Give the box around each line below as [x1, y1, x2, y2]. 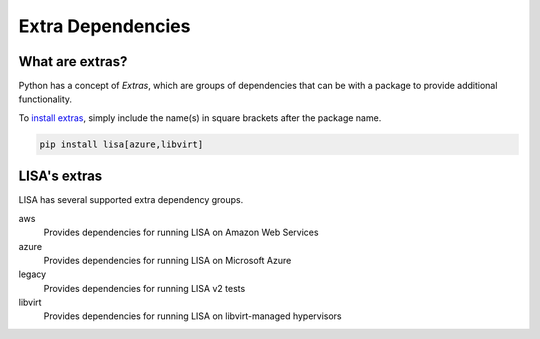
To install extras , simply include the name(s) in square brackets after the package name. [18, 111, 382, 124]
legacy [18, 268, 47, 280]
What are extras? [18, 53, 128, 70]
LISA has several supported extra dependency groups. [18, 194, 244, 206]
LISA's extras [18, 168, 103, 185]
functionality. [18, 93, 73, 105]
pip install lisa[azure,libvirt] [39, 138, 204, 150]
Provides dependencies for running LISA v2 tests [43, 282, 246, 294]
